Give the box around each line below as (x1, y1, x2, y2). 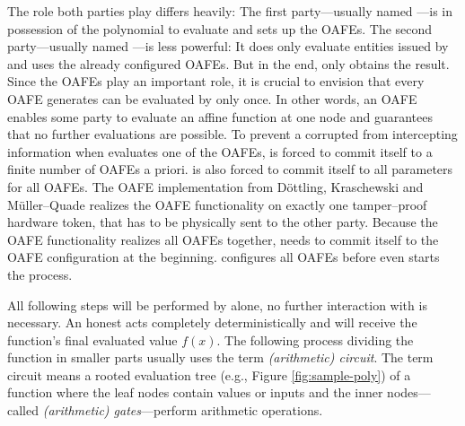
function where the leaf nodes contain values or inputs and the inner (7, 383, 383, 402)
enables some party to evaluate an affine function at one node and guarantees (7, 107, 433, 126)
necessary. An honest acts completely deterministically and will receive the (7, 313, 417, 332)
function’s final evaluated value (7, 330, 178, 349)
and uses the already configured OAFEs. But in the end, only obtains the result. (7, 54, 450, 73)
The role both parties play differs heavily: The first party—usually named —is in (7, 2, 453, 20)
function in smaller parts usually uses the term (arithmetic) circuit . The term (7, 348, 434, 367)
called (7, 401, 39, 420)
